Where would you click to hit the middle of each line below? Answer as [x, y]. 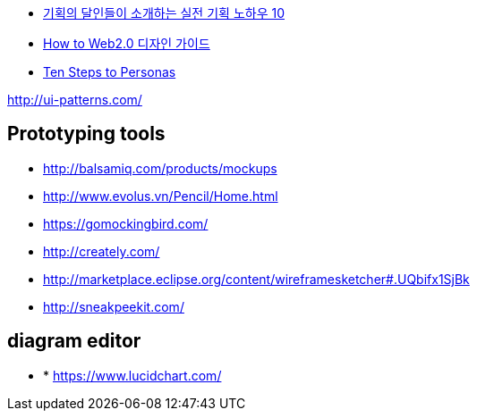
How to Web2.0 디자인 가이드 [127, 43]
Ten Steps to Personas [110, 72]
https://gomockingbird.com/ [126, 223]
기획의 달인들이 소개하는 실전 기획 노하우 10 [164, 13]
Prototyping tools [86, 134]
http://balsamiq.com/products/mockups [160, 168]
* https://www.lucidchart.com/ [132, 375]
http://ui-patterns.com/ [75, 100]
